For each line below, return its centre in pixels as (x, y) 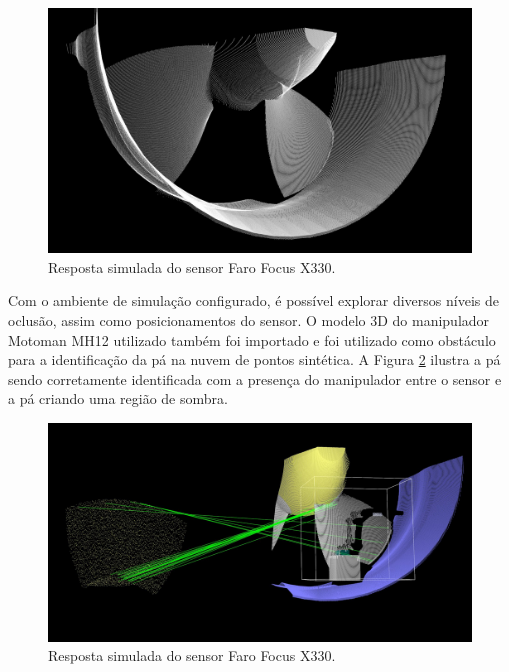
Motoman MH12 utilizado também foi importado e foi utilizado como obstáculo (252, 339)
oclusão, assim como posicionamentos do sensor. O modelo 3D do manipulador (249, 319)
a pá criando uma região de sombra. (118, 398)
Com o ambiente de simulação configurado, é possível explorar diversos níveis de (253, 300)
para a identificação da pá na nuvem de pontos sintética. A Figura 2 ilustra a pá (254, 359)
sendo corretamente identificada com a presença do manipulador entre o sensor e (255, 378)
